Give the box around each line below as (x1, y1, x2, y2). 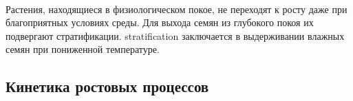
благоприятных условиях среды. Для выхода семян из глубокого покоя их (6, 15, 314, 30)
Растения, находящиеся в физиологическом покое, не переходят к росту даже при (6, 1, 347, 16)
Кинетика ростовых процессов (6, 76, 209, 97)
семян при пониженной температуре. (6, 42, 160, 56)
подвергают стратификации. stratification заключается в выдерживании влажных (6, 28, 345, 43)
